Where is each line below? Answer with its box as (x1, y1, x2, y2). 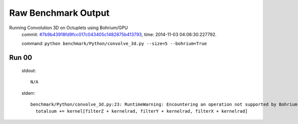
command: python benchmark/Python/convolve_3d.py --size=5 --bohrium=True (21, 41, 207, 46)
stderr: (21, 90, 36, 96)
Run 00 (9, 53, 32, 62)
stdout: (21, 67, 36, 74)
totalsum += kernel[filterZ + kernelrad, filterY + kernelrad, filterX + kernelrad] (35, 109, 248, 114)
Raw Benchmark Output (9, 7, 110, 18)
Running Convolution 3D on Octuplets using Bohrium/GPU (9, 25, 128, 31)
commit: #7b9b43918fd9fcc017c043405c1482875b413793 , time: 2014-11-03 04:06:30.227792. (21, 31, 217, 37)
